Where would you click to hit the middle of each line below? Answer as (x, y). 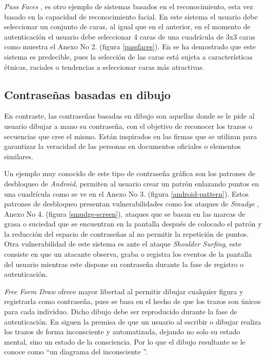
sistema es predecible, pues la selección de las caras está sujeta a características (129, 56)
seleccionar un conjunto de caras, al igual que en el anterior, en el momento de (127, 26)
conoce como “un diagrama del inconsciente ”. (76, 352)
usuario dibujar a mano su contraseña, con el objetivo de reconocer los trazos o (128, 126)
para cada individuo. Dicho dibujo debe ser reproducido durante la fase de (121, 311)
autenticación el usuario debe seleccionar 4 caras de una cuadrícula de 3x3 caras (130, 36)
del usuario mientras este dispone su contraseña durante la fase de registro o (124, 264)
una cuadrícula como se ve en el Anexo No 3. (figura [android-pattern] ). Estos (126, 193)
